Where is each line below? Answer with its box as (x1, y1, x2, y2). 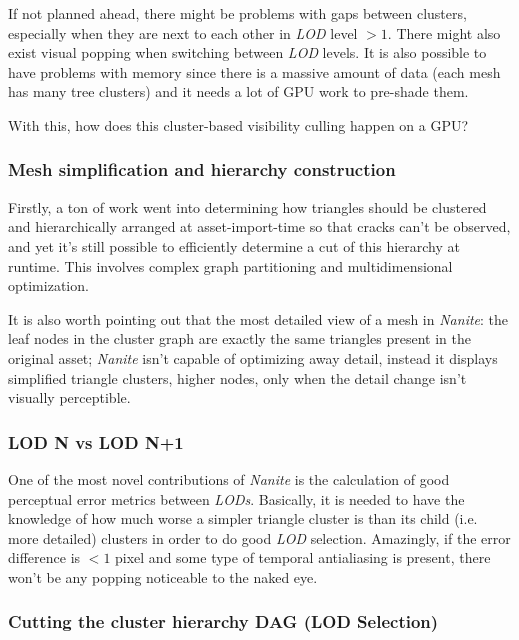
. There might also (387, 22, 501, 43)
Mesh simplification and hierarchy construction (8, 157, 396, 182)
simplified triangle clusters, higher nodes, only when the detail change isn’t (8, 367, 467, 388)
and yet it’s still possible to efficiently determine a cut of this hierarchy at (8, 235, 460, 256)
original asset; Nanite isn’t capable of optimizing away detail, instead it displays (8, 347, 498, 368)
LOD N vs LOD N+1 (8, 429, 184, 454)
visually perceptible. (8, 387, 131, 408)
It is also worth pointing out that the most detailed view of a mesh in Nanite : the (8, 308, 509, 329)
